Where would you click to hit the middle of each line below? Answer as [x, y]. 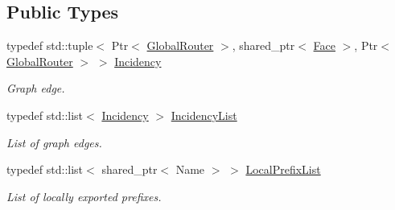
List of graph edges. [54, 142]
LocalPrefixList [283, 169]
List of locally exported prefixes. [84, 196]
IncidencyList [204, 115]
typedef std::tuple [50, 45]
